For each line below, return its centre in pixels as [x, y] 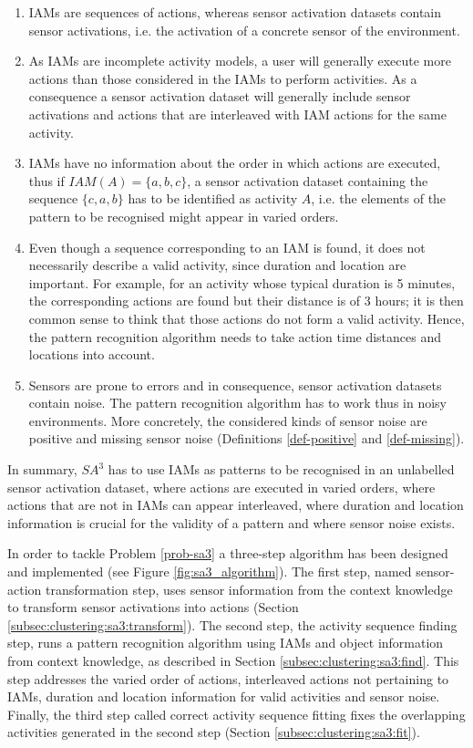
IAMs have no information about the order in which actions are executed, [235, 163]
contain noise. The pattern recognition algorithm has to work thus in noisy [238, 403]
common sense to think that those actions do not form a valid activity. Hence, [247, 318]
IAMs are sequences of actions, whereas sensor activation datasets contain [235, 12]
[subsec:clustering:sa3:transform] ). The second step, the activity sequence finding [232, 624]
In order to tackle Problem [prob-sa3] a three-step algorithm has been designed [228, 553]
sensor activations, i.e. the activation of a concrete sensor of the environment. [244, 30]
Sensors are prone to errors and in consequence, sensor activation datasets [235, 384]
